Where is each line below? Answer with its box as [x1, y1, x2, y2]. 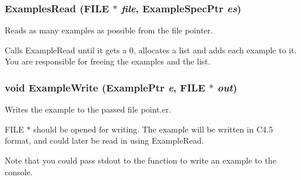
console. [5, 165, 33, 178]
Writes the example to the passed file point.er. [5, 103, 172, 116]
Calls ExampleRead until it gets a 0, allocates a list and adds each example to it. [5, 43, 297, 56]
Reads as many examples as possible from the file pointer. [5, 24, 213, 36]
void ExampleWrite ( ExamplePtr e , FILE [5, 80, 206, 94]
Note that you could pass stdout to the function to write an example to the [5, 154, 276, 166]
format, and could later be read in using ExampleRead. [5, 134, 204, 147]
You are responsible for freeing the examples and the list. [5, 55, 210, 67]
